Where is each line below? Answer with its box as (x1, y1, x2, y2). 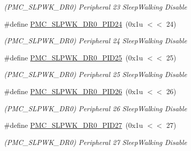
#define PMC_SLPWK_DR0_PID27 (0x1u (4, 120, 143, 130)
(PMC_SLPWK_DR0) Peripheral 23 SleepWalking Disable (4, 2, 187, 12)
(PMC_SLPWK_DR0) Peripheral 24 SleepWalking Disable (4, 35, 187, 46)
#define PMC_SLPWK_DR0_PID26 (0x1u (4, 86, 143, 96)
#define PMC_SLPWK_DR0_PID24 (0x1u (4, 18, 143, 29)
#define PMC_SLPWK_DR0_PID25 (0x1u (4, 52, 143, 62)
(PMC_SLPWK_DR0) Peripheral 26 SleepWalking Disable (4, 103, 187, 113)
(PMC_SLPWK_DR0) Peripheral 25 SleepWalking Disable (4, 69, 187, 80)
